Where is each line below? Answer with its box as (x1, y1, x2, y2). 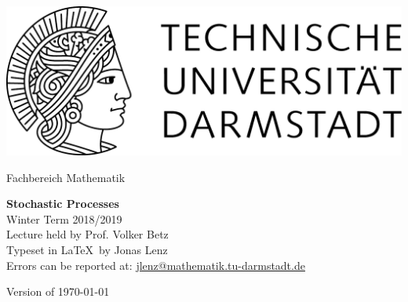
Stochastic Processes (6, 195, 119, 212)
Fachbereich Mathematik (6, 169, 126, 185)
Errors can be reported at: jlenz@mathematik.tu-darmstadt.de (6, 257, 305, 273)
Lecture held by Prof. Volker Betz (6, 226, 169, 242)
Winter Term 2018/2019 (6, 210, 122, 227)
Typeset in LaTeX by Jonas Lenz (6, 241, 168, 257)
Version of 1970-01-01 (6, 283, 110, 300)
